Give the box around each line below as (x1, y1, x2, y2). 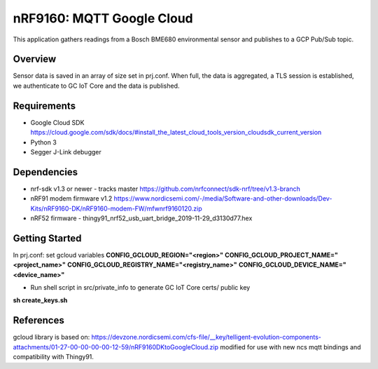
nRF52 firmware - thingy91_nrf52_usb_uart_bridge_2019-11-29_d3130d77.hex (30, 214, 253, 222)
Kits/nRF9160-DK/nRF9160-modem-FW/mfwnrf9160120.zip (30, 204, 202, 213)
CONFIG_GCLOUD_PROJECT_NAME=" (225, 250, 339, 259)
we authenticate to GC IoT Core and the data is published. (13, 81, 180, 90)
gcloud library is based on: (13, 333, 90, 342)
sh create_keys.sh (13, 296, 68, 304)
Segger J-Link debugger (30, 147, 101, 156)
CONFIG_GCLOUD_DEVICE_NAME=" (238, 260, 346, 269)
